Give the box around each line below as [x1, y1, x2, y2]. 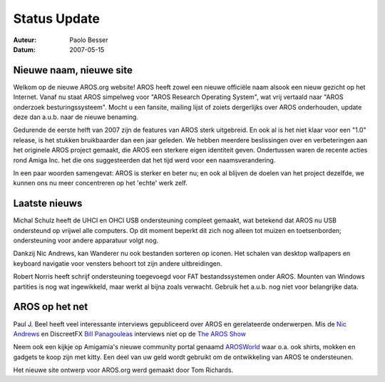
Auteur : [13, 36, 37, 44]
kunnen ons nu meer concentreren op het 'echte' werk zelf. [13, 179, 188, 187]
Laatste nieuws [13, 197, 83, 210]
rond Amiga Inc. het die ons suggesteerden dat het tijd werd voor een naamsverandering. [13, 155, 276, 164]
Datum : [13, 45, 36, 53]
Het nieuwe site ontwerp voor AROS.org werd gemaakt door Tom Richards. [13, 366, 234, 374]
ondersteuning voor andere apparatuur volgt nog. [13, 236, 159, 245]
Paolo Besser [69, 36, 108, 44]
